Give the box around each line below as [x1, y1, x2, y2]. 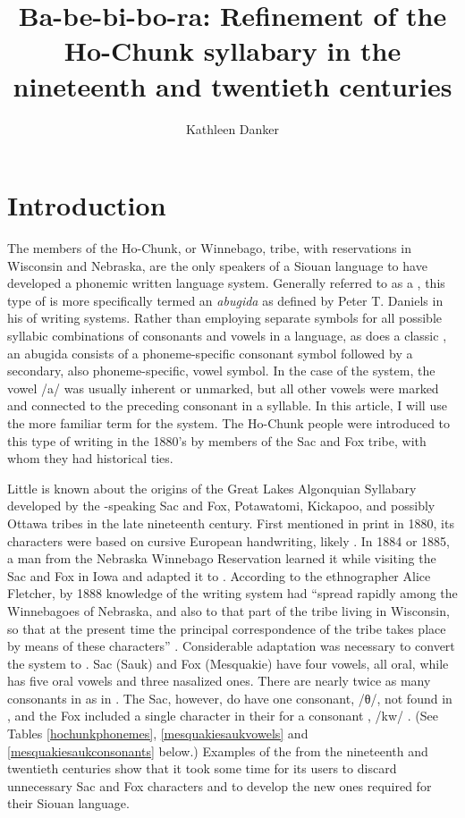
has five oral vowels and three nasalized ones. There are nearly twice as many [7, 671, 431, 690]
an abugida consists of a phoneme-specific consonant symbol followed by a [7, 343, 413, 362]
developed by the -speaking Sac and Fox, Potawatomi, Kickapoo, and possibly [7, 496, 435, 515]
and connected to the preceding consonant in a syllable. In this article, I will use [7, 396, 447, 415]
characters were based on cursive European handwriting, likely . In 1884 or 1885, [7, 531, 450, 550]
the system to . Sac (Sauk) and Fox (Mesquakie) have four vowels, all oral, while [7, 654, 449, 672]
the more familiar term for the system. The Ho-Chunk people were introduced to [7, 413, 451, 432]
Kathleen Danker [185, 119, 280, 138]
